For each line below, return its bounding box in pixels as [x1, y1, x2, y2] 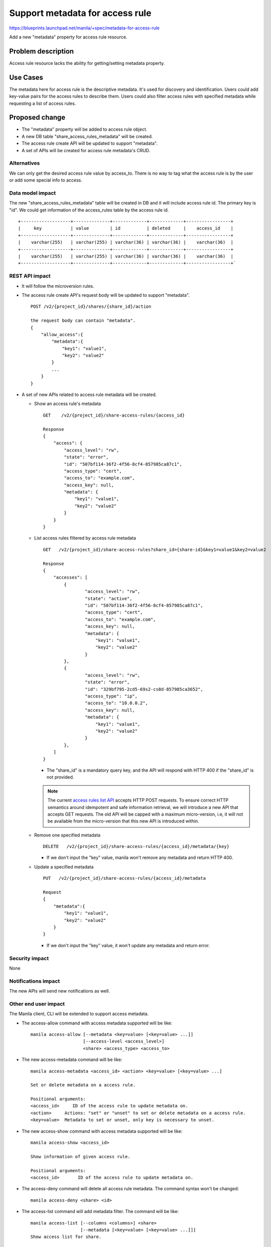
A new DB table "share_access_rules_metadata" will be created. [21, 133, 153, 139]
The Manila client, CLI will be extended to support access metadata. [9, 1011, 149, 1017]
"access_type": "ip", [85, 693, 138, 699]
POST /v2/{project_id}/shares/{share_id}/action [30, 304, 151, 309]
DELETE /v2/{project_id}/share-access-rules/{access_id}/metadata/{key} [43, 843, 230, 849]
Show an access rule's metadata [34, 401, 101, 407]
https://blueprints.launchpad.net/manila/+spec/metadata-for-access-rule [9, 25, 160, 31]
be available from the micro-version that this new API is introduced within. [47, 818, 199, 824]
